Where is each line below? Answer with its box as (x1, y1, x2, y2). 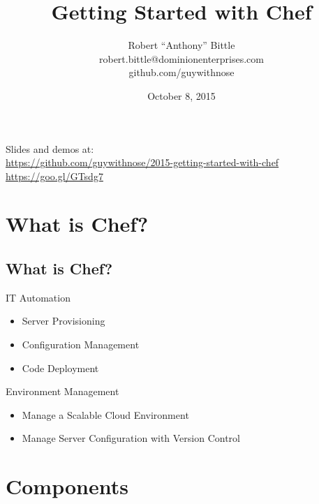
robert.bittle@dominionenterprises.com (98, 51, 264, 66)
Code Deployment (22, 360, 99, 375)
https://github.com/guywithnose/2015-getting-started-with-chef (6, 155, 279, 170)
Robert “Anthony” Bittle (128, 38, 235, 52)
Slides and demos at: (6, 141, 94, 156)
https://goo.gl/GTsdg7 (6, 168, 103, 183)
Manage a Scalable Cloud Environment (22, 407, 189, 422)
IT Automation (6, 290, 71, 304)
